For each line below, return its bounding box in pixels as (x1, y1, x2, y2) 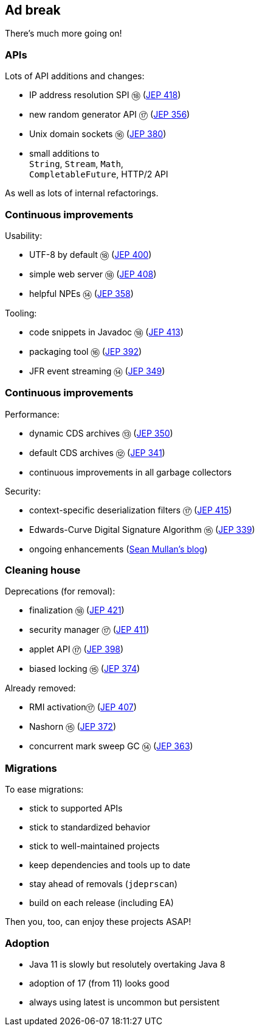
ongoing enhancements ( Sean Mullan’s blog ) (29, 543, 208, 554)
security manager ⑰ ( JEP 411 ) (29, 624, 150, 635)
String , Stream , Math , (29, 159, 123, 169)
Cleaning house (5, 564, 81, 577)
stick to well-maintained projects (29, 841, 160, 852)
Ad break (5, 2, 61, 18)
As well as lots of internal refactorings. (5, 188, 159, 199)
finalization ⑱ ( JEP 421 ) (29, 605, 125, 616)
